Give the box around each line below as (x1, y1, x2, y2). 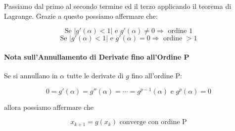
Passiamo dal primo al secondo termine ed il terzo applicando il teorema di (4, 1, 232, 11)
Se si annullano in (4, 70, 58, 80)
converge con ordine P (119, 119, 187, 126)
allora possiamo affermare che (4, 101, 94, 112)
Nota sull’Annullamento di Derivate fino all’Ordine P (4, 51, 189, 62)
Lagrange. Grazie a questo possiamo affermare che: (4, 10, 158, 21)
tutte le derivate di (66, 70, 124, 80)
